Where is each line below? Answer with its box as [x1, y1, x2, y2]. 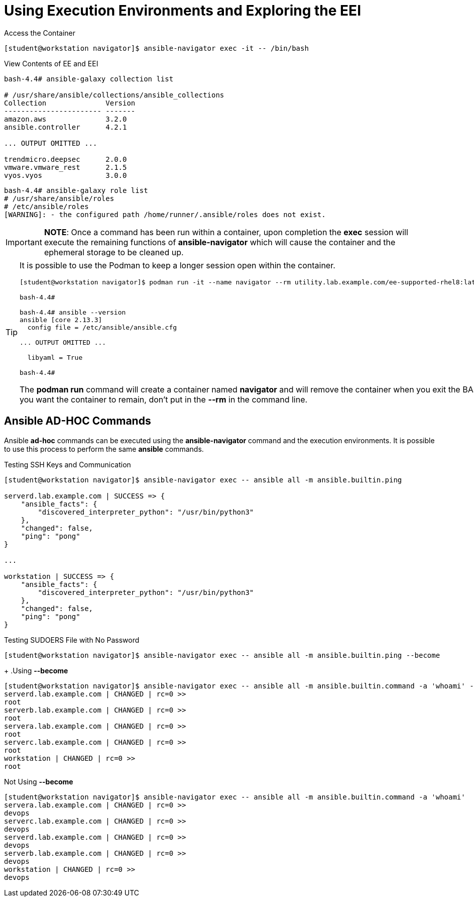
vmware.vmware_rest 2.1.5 [4, 163, 127, 171]
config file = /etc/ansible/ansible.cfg [27, 323, 177, 331]
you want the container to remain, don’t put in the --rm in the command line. [20, 394, 308, 405]
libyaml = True [27, 353, 83, 361]
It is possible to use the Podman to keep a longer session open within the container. [20, 260, 335, 270]
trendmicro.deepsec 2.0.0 [4, 155, 127, 163]
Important [6, 237, 42, 247]
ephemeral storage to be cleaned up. [44, 247, 184, 257]
